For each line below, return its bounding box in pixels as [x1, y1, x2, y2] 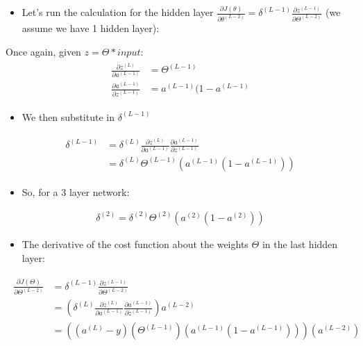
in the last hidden [262, 236, 338, 251]
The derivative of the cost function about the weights [22, 236, 248, 251]
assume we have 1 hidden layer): [22, 21, 160, 35]
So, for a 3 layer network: [22, 184, 130, 199]
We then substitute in [22, 109, 115, 124]
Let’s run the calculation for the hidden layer [22, 5, 214, 19]
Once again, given [6, 44, 81, 58]
